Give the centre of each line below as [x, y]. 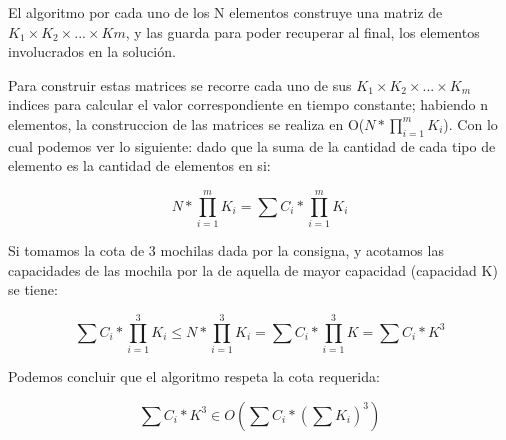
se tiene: [33, 289]
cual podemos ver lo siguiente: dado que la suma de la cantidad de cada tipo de [252, 145]
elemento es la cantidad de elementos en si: [139, 165]
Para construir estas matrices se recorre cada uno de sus [180, 84]
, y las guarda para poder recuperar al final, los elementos [302, 31]
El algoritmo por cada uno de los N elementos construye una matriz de [225, 12]
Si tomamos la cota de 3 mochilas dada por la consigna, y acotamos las [226, 250]
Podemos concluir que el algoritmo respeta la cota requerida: [194, 375]
